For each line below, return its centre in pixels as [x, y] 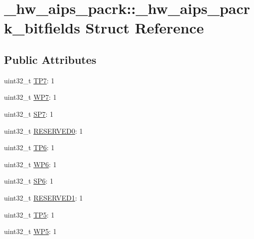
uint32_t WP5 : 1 [30, 231]
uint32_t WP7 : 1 [30, 97]
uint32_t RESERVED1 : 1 [44, 197]
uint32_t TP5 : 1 [29, 214]
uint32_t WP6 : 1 [30, 164]
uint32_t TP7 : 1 [29, 80]
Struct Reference [145, 28]
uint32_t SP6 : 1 [29, 181]
